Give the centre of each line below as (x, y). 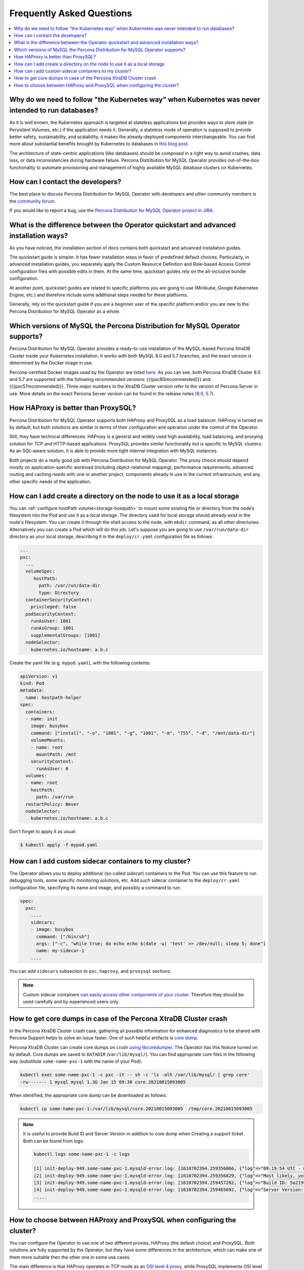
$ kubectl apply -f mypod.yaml (59, 845)
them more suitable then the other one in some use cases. (70, 1257)
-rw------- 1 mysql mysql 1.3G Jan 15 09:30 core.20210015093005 (103, 1082)
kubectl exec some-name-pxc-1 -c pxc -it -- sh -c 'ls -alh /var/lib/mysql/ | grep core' (135, 1075)
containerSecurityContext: (59, 600)
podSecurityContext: (51, 614)
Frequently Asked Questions (71, 13)
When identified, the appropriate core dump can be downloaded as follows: (88, 1095)
